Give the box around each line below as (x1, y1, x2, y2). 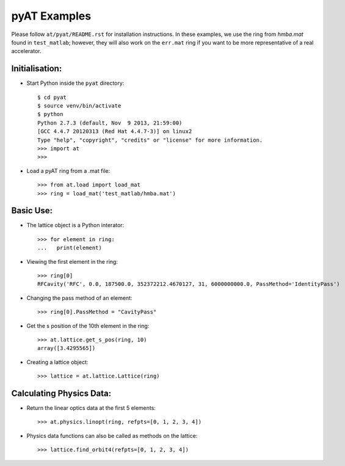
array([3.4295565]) (37, 345, 96, 352)
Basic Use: (11, 205, 53, 216)
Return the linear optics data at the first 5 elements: (26, 404, 156, 412)
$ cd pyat (37, 93, 67, 101)
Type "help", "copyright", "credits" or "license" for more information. (37, 136, 263, 144)
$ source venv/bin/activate (37, 103, 122, 109)
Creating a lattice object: (26, 358, 89, 366)
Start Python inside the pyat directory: (26, 79, 125, 87)
